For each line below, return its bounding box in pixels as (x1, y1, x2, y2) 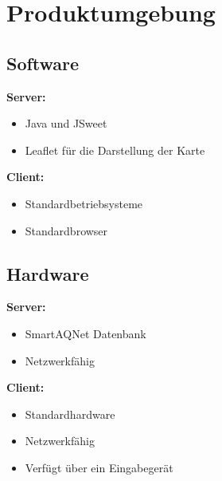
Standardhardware (25, 405, 115, 422)
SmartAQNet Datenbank (25, 325, 146, 341)
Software (6, 50, 80, 75)
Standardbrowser (25, 222, 108, 239)
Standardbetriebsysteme (25, 195, 143, 211)
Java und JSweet (25, 115, 107, 132)
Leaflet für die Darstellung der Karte (25, 141, 205, 158)
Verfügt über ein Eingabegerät (25, 459, 173, 475)
